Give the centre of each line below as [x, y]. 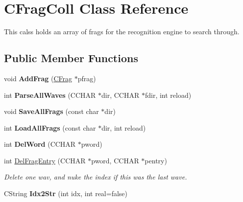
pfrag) [87, 78]
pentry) [156, 160]
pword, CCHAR [115, 160]
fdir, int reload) [168, 95]
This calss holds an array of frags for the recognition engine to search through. [122, 32]
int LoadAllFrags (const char [50, 127]
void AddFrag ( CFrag [38, 78]
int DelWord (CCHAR [40, 144]
